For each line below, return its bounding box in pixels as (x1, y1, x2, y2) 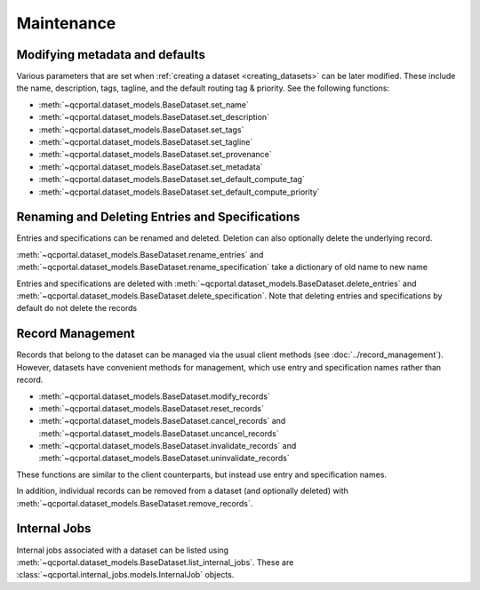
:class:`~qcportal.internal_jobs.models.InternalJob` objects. (16, 570, 235, 580)
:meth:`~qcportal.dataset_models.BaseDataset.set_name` (38, 99, 249, 110)
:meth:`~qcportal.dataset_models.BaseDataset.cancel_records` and (38, 416, 286, 427)
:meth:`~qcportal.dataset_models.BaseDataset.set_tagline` (38, 137, 253, 147)
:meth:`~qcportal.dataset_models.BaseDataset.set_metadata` (38, 161, 263, 172)
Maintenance (16, 13, 116, 33)
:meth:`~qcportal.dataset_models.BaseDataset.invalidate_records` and (38, 441, 297, 451)
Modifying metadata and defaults (16, 47, 206, 62)
